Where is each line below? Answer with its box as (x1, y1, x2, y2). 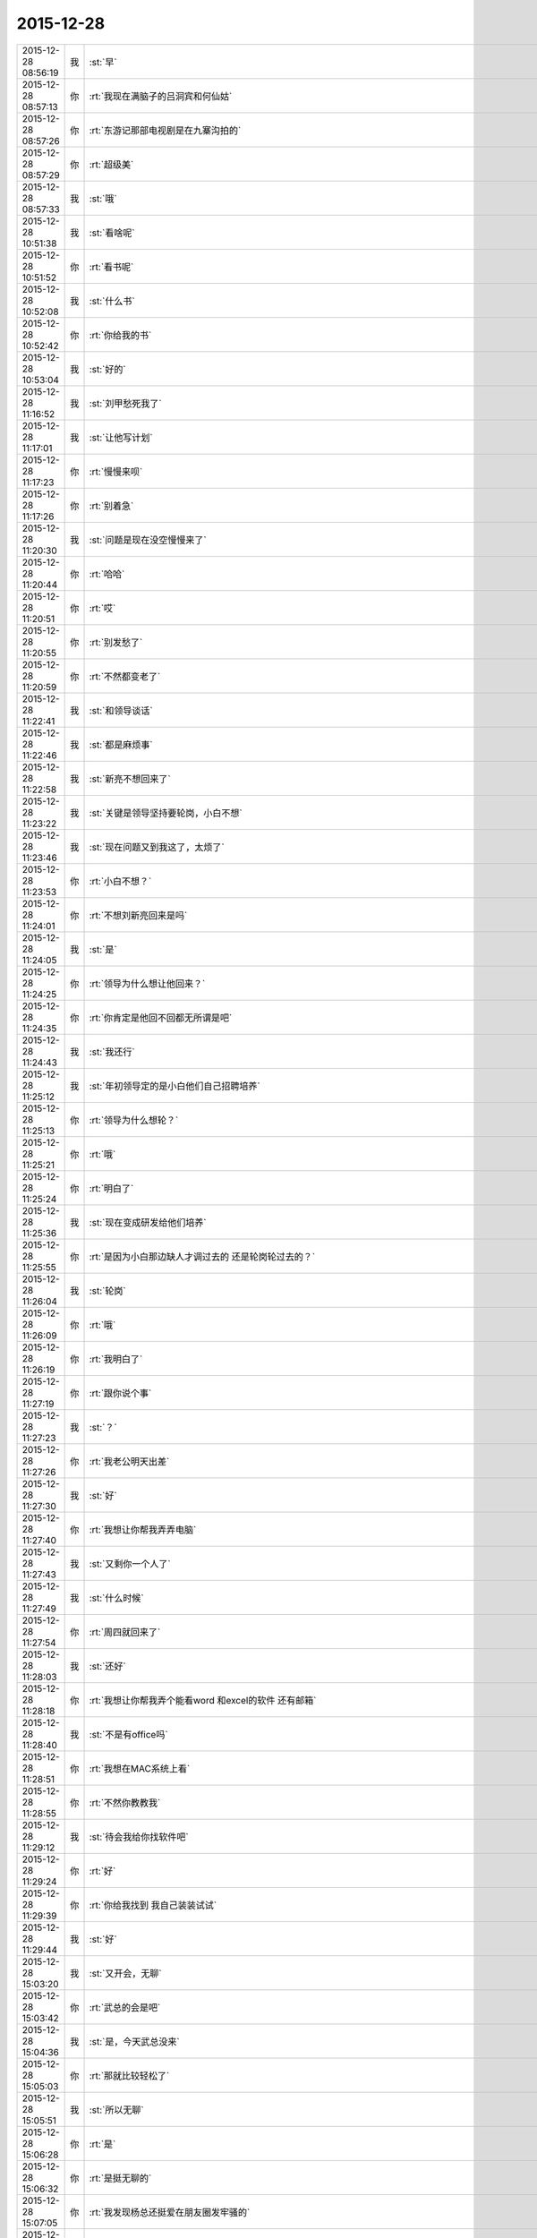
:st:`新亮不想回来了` (89, 773, 171, 785)
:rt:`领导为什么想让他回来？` (89, 977, 206, 989)
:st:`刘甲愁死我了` (89, 397, 162, 409)
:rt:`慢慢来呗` (89, 466, 143, 478)
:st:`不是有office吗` (89, 1728, 169, 1740)
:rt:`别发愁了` (89, 636, 143, 648)
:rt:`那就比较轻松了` (89, 2069, 170, 2081)
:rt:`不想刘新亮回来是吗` (89, 909, 188, 921)
